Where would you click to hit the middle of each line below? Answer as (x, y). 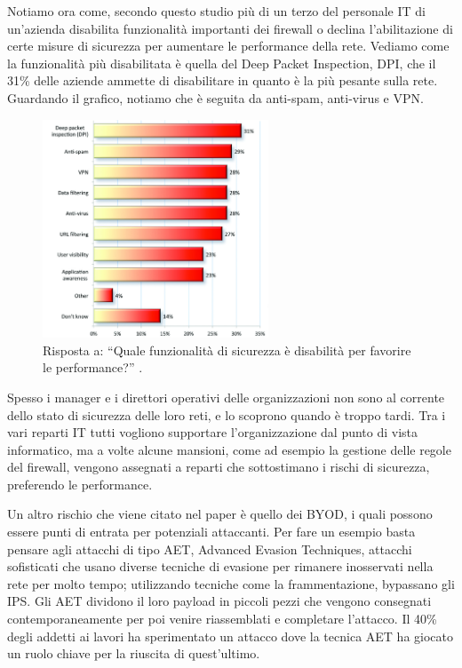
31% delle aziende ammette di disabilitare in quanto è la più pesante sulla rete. (223, 80)
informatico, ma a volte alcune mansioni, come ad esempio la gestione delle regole (229, 449)
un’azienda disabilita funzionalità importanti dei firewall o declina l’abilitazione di (230, 28)
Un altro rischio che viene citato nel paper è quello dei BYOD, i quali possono (220, 514)
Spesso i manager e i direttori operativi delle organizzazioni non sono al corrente (226, 397)
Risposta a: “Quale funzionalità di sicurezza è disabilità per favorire (227, 350)
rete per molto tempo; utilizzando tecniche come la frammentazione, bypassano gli (231, 583)
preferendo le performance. (80, 484)
